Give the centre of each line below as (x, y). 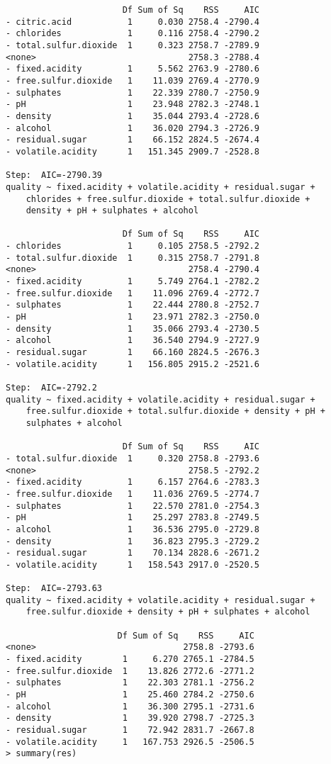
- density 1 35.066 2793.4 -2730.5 (133, 328)
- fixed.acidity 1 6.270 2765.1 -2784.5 (130, 659)
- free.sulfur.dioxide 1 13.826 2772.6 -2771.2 (130, 671)
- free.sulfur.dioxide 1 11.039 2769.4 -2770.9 (133, 80)
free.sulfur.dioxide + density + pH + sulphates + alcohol (168, 612)
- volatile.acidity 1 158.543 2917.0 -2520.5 (133, 564)
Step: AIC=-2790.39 (54, 175)
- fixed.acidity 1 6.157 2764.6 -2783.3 (133, 482)
